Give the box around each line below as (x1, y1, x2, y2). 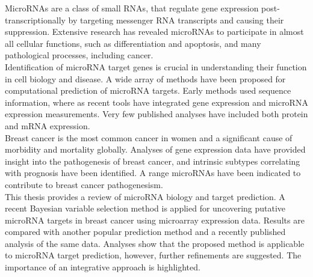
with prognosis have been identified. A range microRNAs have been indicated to (5, 166, 301, 179)
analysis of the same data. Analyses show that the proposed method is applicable (5, 237, 305, 249)
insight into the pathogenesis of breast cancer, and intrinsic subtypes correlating (5, 154, 300, 167)
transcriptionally (5, 13, 66, 26)
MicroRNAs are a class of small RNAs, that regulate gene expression (5, 2, 259, 14)
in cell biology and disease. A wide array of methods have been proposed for (5, 72, 286, 85)
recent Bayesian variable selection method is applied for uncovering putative (5, 202, 286, 215)
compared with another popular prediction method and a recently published (5, 225, 286, 238)
